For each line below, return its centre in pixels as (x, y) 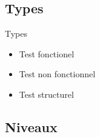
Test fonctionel (47, 53)
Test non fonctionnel (57, 74)
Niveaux (31, 126)
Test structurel (46, 94)
